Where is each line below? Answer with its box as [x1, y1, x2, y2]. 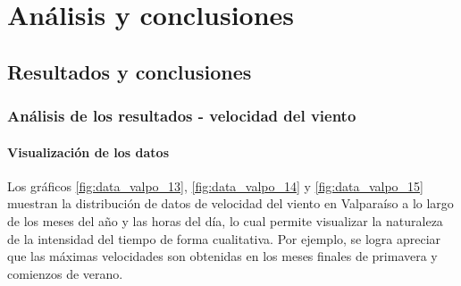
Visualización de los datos [7, 142, 170, 161]
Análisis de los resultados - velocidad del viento [7, 105, 356, 127]
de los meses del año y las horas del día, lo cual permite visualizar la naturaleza [7, 211, 443, 230]
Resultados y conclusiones [7, 57, 252, 85]
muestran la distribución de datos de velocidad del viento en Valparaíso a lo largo [7, 194, 454, 213]
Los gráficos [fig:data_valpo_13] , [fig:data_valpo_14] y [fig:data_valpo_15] [7, 176, 423, 195]
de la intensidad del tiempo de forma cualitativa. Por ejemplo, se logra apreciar [7, 229, 441, 248]
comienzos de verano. [7, 264, 123, 282]
